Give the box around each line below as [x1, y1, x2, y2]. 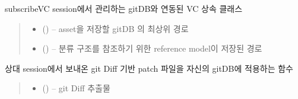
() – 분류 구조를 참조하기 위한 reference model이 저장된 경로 [42, 42, 262, 55]
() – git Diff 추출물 [42, 82, 110, 94]
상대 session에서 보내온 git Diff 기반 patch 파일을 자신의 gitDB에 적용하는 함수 [5, 62, 293, 74]
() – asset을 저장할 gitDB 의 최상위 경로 [42, 22, 189, 34]
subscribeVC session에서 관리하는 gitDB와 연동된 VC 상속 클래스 [5, 2, 243, 14]
